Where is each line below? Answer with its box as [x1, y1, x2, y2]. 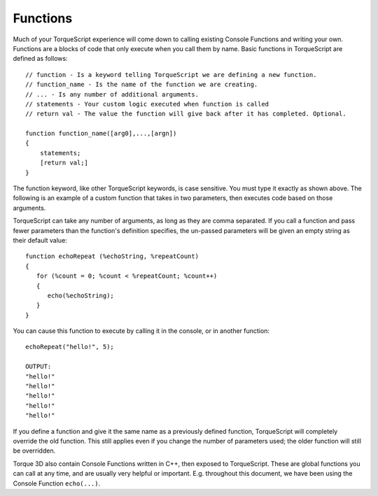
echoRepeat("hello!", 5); [25, 343, 115, 351]
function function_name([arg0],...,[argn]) [25, 129, 177, 138]
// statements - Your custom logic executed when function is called [25, 100, 269, 108]
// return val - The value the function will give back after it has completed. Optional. [25, 110, 346, 118]
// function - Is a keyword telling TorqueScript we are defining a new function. [25, 71, 317, 78]
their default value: [13, 236, 68, 244]
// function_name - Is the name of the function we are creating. [25, 80, 258, 89]
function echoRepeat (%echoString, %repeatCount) [25, 253, 199, 260]
